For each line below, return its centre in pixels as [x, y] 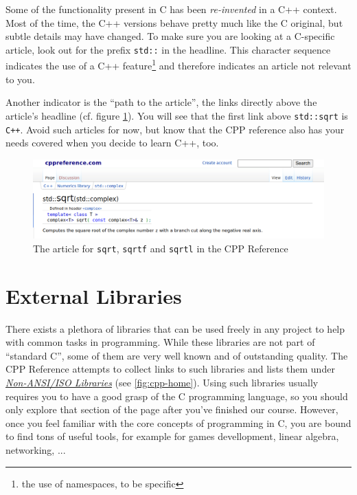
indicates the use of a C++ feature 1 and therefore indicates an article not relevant [178, 65]
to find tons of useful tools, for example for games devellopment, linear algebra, [172, 436]
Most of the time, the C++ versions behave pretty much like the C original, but [174, 22]
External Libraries [94, 295]
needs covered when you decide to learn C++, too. [112, 143]
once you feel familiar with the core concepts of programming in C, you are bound [178, 422]
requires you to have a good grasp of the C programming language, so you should [177, 396]
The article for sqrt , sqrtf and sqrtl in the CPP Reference [161, 248]
